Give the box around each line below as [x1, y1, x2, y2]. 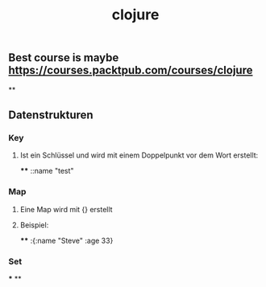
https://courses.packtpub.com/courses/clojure [8, 64, 253, 77]
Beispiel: [19, 219, 49, 230]
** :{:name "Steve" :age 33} [19, 236, 114, 245]
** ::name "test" [19, 166, 74, 176]
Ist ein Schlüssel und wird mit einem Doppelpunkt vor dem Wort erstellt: [19, 150, 259, 160]
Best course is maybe [8, 51, 119, 65]
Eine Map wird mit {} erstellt [19, 204, 113, 214]
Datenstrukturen [8, 109, 94, 121]
